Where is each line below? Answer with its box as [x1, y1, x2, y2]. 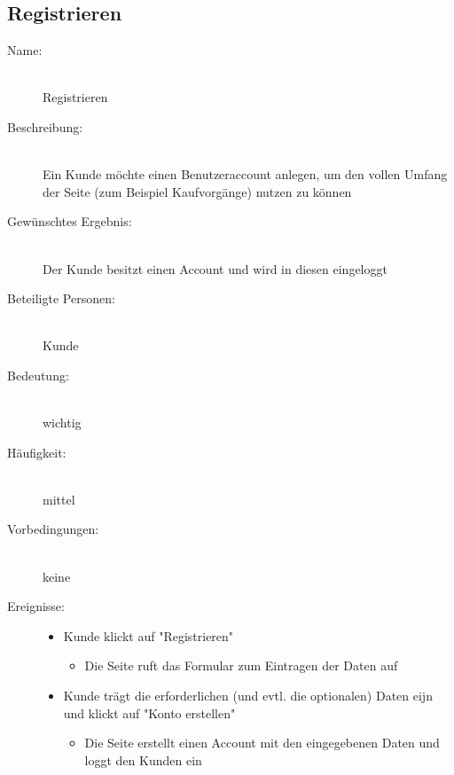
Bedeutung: [7, 365, 69, 384]
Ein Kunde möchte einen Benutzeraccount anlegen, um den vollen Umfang [43, 165, 448, 184]
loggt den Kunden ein [84, 750, 202, 769]
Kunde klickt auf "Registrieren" [63, 626, 234, 645]
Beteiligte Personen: [7, 289, 115, 308]
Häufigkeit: [7, 442, 67, 461]
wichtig [43, 413, 82, 432]
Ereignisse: [7, 597, 65, 615]
